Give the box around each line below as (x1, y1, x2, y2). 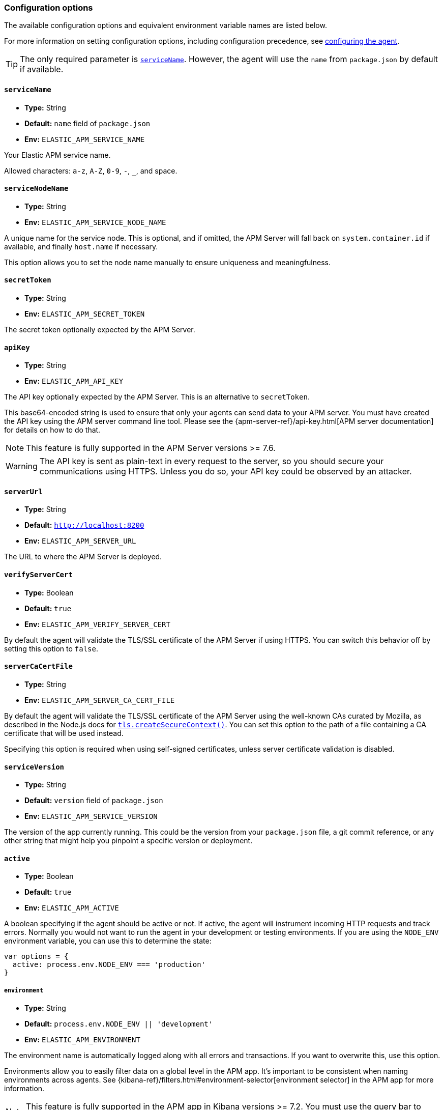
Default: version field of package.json (24, 796, 163, 805)
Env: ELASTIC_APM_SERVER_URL (24, 536, 136, 546)
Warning (6, 461, 38, 472)
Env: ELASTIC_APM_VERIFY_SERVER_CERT (24, 619, 170, 629)
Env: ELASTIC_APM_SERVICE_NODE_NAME (24, 217, 166, 226)
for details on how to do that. (4, 425, 101, 435)
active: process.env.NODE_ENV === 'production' (12, 960, 206, 969)
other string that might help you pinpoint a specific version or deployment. (4, 836, 253, 845)
